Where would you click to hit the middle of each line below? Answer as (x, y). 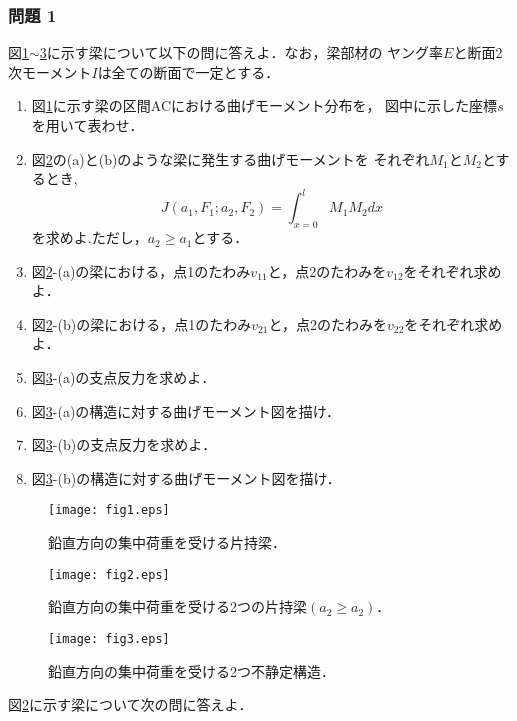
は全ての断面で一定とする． (188, 71)
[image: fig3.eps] (109, 638)
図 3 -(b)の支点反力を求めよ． (124, 444)
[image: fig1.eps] (109, 510)
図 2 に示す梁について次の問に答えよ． (130, 704)
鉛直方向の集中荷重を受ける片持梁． (167, 542)
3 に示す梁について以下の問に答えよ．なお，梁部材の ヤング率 (241, 52)
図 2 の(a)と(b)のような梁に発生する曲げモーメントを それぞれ (230, 158)
